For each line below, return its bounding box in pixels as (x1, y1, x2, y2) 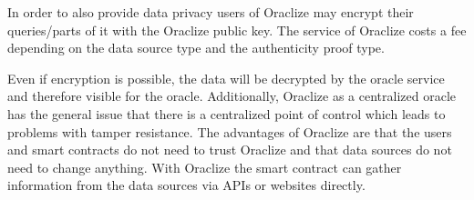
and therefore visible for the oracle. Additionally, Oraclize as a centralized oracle (7, 86, 456, 105)
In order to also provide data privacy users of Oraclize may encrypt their (7, 3, 414, 21)
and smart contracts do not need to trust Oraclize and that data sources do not (7, 140, 452, 159)
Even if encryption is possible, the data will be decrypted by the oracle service (7, 68, 445, 87)
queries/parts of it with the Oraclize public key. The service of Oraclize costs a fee (7, 20, 467, 39)
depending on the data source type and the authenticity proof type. (7, 38, 385, 57)
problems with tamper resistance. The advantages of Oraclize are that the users (7, 122, 452, 141)
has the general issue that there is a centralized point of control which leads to (7, 104, 446, 123)
